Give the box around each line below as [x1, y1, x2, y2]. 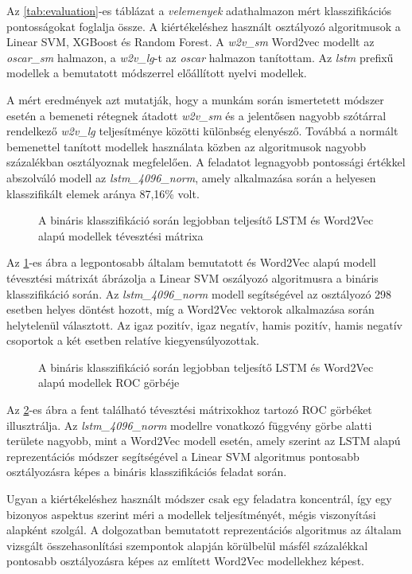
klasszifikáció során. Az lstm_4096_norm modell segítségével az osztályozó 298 [6, 285, 392, 302]
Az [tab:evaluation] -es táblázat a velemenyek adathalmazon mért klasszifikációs [6, 2, 392, 18]
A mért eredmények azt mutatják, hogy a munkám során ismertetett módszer [6, 91, 384, 107]
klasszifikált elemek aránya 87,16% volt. [6, 185, 200, 201]
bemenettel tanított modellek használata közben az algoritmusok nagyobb [6, 138, 367, 154]
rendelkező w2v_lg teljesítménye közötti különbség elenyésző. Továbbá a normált [6, 123, 398, 139]
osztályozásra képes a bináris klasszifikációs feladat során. [6, 463, 287, 480]
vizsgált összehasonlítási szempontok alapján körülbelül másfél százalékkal [6, 537, 368, 553]
